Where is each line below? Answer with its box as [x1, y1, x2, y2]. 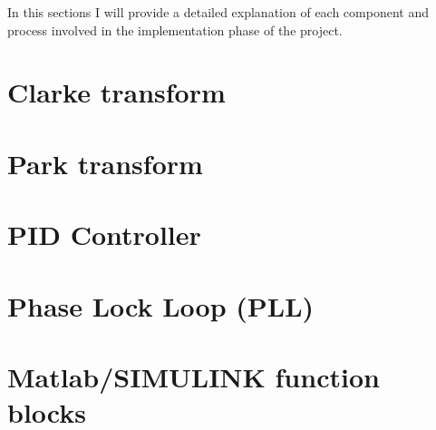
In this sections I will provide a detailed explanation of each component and [7, 3, 429, 21]
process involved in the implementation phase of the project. [7, 20, 343, 39]
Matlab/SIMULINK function [7, 357, 380, 395]
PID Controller [7, 216, 201, 253]
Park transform [7, 144, 203, 181]
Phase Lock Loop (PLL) [7, 287, 315, 324]
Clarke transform [7, 73, 226, 111]
